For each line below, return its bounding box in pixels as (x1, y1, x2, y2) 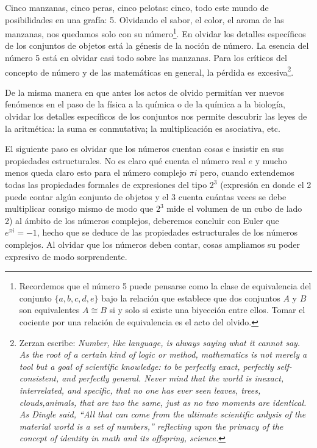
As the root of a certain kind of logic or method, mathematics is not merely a (19, 348, 307, 361)
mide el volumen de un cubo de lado (166, 202, 302, 215)
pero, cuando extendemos (199, 166, 294, 179)
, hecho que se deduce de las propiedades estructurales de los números (37, 226, 298, 239)
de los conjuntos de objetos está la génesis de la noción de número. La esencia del (5, 39, 309, 52)
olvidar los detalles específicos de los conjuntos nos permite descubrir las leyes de (5, 110, 307, 123)
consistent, (19, 372, 59, 385)
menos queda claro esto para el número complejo (5, 166, 187, 179)
